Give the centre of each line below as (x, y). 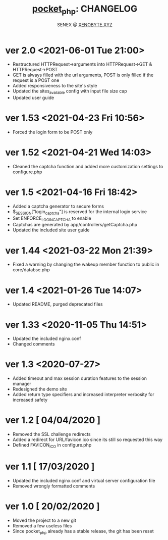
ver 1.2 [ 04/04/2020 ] (53, 420)
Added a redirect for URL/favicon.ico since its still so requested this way (88, 439)
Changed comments (34, 344)
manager (22, 384)
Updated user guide (33, 98)
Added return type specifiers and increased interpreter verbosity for (83, 395)
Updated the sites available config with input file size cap (70, 92)
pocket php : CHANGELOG (85, 10)
